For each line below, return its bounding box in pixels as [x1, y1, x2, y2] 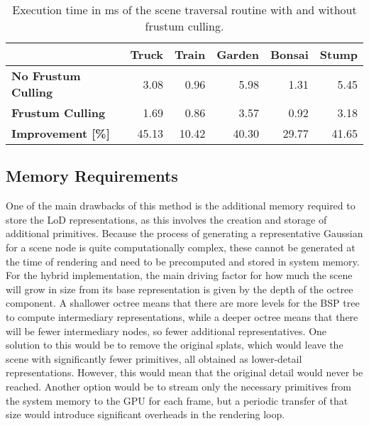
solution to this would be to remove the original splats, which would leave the [6, 337, 343, 352]
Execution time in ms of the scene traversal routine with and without [12, 1, 357, 18]
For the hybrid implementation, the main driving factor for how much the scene [6, 268, 353, 283]
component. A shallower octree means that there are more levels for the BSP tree [6, 295, 360, 310]
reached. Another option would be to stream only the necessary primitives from [6, 378, 352, 393]
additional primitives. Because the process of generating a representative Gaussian [6, 226, 363, 241]
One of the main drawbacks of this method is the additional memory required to [6, 198, 356, 213]
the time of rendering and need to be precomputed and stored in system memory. [6, 253, 360, 268]
